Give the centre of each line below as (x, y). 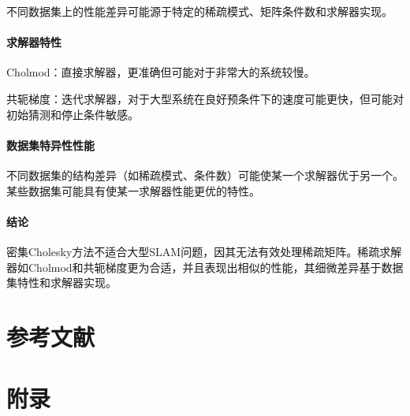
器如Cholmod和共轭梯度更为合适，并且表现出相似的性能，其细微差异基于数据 (205, 267)
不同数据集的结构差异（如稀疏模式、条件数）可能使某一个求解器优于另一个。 (205, 175)
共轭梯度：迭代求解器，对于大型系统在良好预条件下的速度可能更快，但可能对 (205, 98)
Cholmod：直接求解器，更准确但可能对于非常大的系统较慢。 (161, 72)
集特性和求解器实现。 (61, 282)
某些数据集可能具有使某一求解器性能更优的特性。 (133, 190)
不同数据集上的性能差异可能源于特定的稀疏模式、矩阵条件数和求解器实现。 (199, 11)
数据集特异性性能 (50, 145)
